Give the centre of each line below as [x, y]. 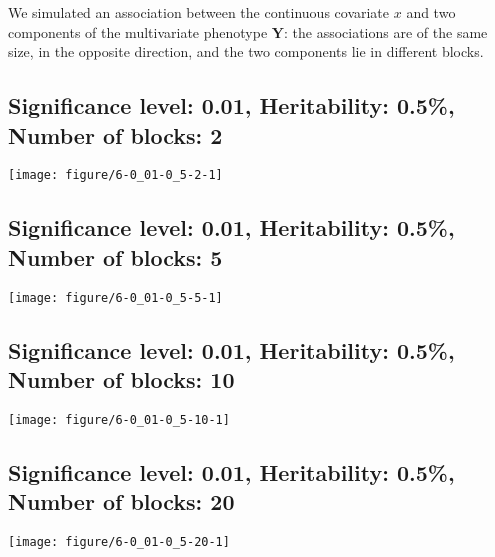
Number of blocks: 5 [115, 256]
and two [431, 12]
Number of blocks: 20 [121, 501]
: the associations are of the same [385, 31]
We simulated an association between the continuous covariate [199, 12]
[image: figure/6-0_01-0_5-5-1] [115, 297]
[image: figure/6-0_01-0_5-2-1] [115, 175]
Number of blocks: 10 [121, 379]
